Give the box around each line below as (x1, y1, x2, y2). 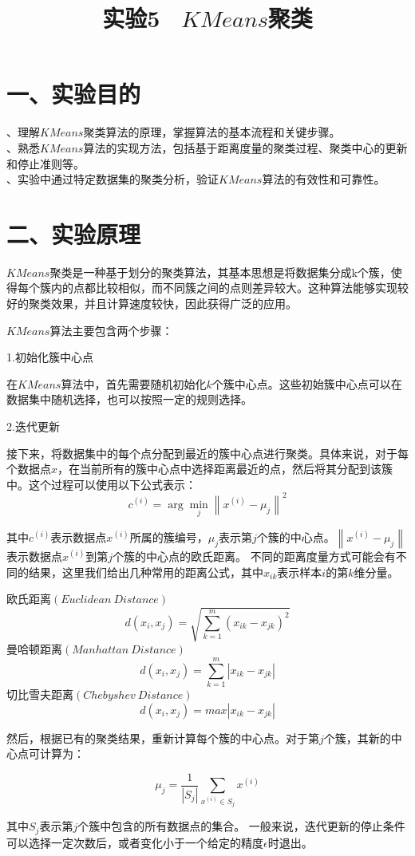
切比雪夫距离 (6, 685, 73, 702)
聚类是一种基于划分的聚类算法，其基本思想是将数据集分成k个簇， (49, 263, 391, 280)
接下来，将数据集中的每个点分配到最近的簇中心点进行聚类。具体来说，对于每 (6, 444, 409, 461)
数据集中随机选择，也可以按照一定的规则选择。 (6, 391, 252, 408)
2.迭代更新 (6, 417, 60, 434)
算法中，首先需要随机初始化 (61, 375, 207, 392)
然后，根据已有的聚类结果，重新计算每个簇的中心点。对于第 (6, 729, 319, 746)
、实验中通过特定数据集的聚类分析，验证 (6, 171, 219, 187)
